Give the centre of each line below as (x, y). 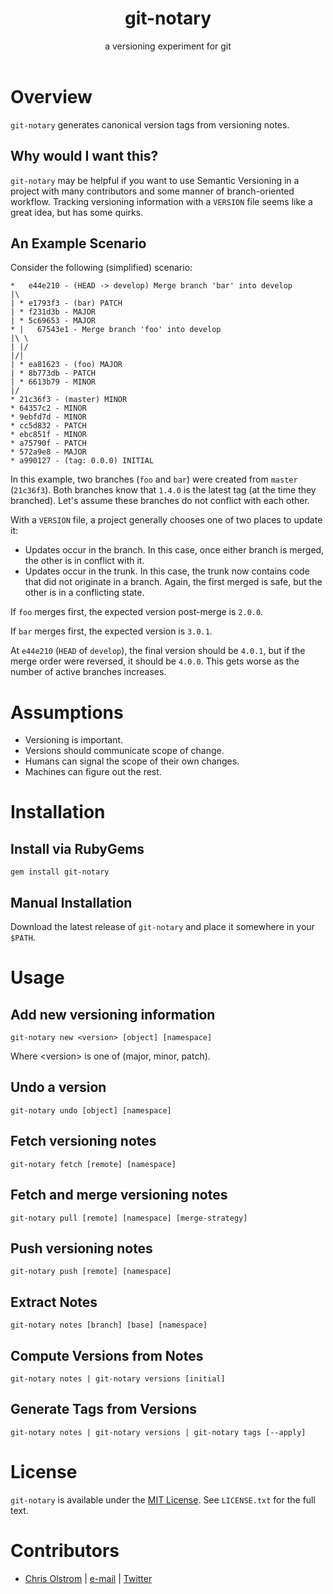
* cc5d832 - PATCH (48, 426)
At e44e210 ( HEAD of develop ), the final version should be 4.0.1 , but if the (158, 651)
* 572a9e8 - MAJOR (48, 452)
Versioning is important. (74, 740)
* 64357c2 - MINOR (48, 408)
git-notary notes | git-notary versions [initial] (118, 1378)
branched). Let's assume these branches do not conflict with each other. (160, 501)
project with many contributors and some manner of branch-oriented (152, 191)
